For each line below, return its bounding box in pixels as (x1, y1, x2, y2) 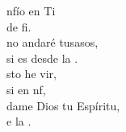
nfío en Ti (6, 2, 56, 19)
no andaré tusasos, (6, 34, 99, 51)
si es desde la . (6, 49, 78, 66)
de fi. (6, 18, 31, 35)
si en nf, (6, 80, 46, 97)
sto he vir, (6, 65, 57, 82)
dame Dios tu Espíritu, (6, 97, 120, 113)
